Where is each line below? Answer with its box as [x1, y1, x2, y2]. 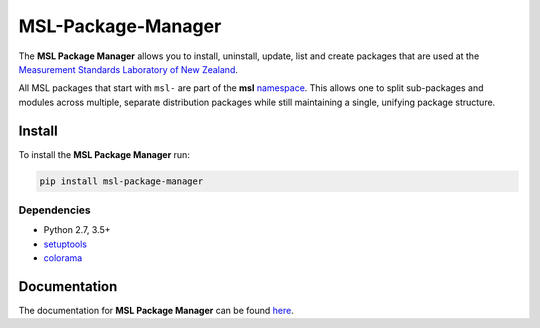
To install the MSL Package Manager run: [18, 148, 190, 160]
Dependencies [18, 203, 92, 217]
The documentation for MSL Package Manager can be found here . [18, 305, 294, 317]
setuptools [43, 238, 87, 250]
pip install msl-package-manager [39, 175, 204, 187]
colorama [43, 252, 83, 264]
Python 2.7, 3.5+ [43, 224, 111, 236]
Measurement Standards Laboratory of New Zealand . [18, 63, 239, 75]
